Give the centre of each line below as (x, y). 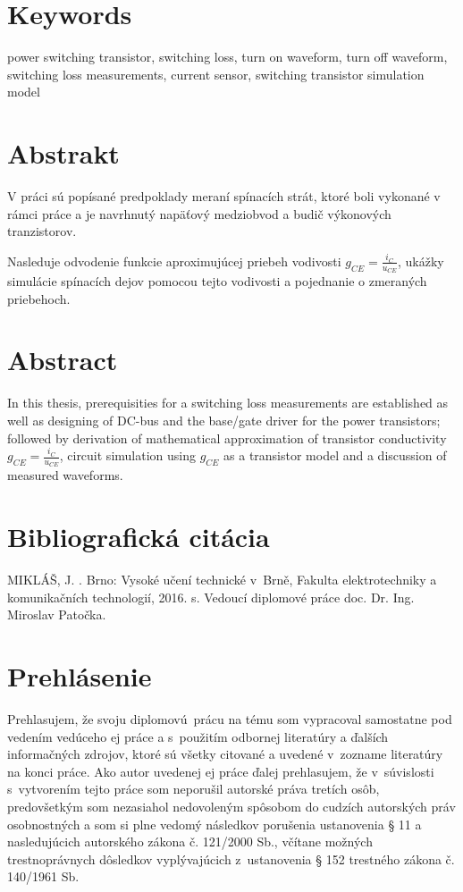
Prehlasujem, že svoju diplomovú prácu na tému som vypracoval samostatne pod (230, 719)
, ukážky (421, 261)
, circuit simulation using (127, 455)
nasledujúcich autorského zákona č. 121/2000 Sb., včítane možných (190, 842)
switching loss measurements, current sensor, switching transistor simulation (216, 74)
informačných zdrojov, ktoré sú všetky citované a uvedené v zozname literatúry (225, 754)
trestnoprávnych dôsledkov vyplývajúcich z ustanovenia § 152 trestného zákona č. (231, 858)
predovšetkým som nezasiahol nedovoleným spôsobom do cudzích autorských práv (231, 806)
